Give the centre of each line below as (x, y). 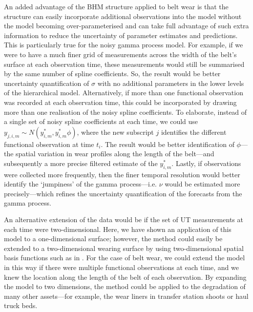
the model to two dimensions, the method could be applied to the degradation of (125, 286)
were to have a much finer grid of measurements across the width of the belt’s (120, 54)
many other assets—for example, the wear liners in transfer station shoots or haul (126, 296)
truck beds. (21, 305)
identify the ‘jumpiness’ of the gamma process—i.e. (81, 184)
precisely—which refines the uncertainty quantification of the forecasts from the (123, 193)
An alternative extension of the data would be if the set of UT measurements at (124, 219)
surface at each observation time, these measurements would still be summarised (124, 64)
